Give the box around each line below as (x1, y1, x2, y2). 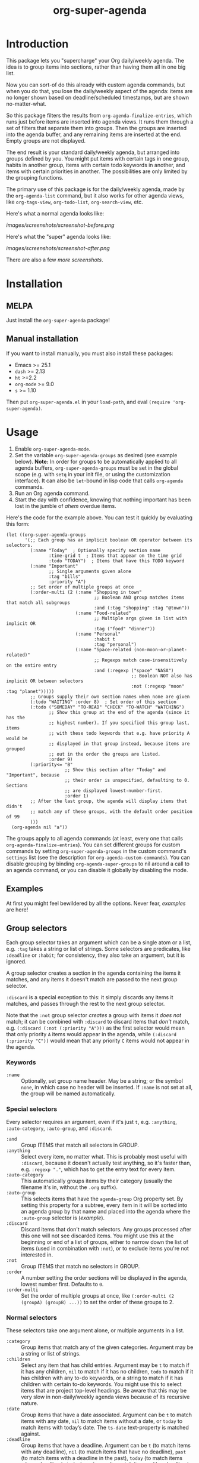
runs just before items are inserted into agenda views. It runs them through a (6, 118, 194, 125)
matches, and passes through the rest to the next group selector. (6, 1000, 165, 1008)
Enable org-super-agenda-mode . (14, 445, 91, 452)
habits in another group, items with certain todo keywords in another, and (6, 161, 185, 168)
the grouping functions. (6, 174, 64, 181)
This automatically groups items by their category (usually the (21, 1177, 172, 1184)
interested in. (21, 1251, 53, 1258)
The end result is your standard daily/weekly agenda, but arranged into (6, 149, 180, 156)
